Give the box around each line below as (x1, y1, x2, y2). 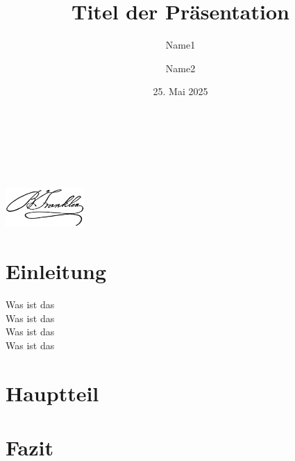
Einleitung (6, 257, 107, 285)
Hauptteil (6, 378, 99, 407)
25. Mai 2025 (153, 84, 208, 99)
